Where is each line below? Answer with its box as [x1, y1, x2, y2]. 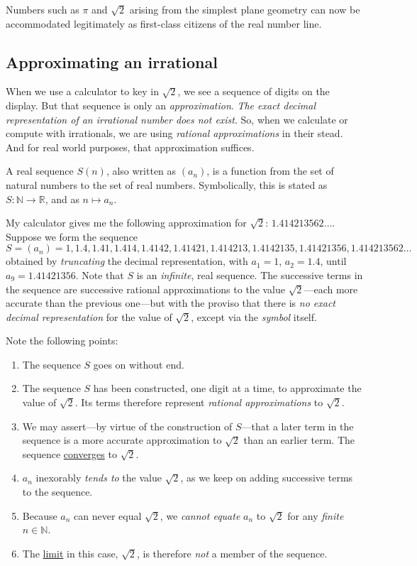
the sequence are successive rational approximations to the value [6, 281, 286, 296]
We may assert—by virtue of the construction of [22, 418, 233, 433]
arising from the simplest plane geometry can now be [129, 2, 360, 16]
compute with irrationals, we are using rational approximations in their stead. [6, 126, 343, 141]
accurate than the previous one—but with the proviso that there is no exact [6, 295, 336, 310]
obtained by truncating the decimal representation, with [6, 254, 248, 268]
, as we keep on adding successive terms [180, 470, 353, 485]
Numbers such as [6, 2, 79, 16]
